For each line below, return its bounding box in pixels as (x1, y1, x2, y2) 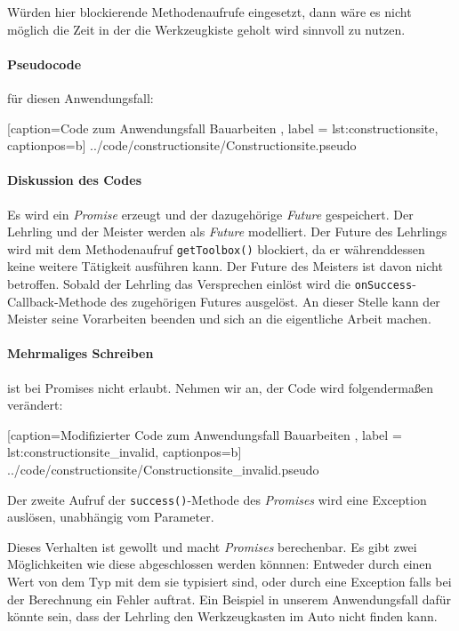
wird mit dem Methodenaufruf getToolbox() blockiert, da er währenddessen (7, 239, 425, 258)
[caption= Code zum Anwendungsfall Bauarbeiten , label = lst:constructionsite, (7, 118, 439, 137)
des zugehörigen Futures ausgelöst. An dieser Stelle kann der (109, 292, 440, 310)
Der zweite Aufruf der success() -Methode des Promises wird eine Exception (7, 490, 427, 508)
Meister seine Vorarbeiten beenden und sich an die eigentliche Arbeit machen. (7, 309, 431, 328)
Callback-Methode (7, 292, 107, 310)
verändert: (7, 395, 63, 414)
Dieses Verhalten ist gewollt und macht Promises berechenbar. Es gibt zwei (7, 537, 417, 555)
